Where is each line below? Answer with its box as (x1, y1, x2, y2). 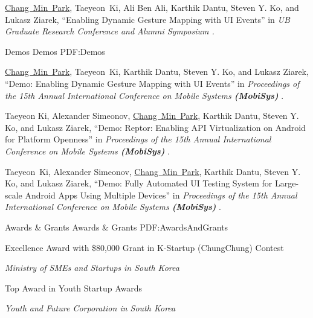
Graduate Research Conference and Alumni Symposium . (5, 25, 215, 37)
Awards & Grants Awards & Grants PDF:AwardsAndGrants (5, 220, 228, 233)
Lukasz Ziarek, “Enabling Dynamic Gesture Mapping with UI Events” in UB (5, 13, 290, 25)
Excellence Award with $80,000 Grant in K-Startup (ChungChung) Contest (5, 241, 284, 253)
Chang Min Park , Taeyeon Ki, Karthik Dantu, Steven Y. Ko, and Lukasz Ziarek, (5, 65, 309, 78)
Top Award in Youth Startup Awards (5, 281, 142, 294)
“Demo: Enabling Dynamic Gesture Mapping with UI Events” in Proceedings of (5, 77, 300, 89)
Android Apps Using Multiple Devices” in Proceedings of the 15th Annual (25, 188, 297, 201)
